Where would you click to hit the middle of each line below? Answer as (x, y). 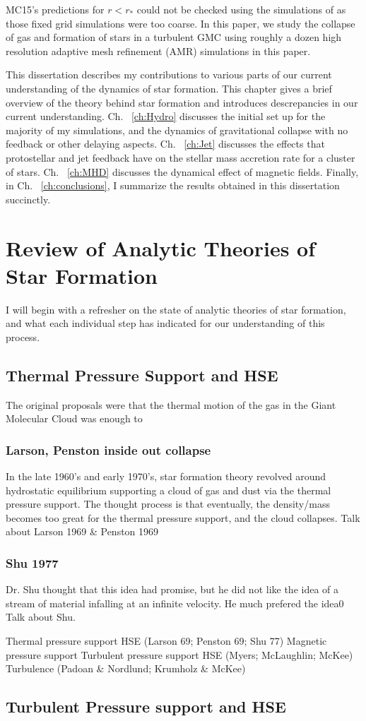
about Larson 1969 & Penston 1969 (82, 531)
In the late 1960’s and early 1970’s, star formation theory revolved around (166, 476)
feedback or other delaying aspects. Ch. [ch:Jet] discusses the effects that (165, 144)
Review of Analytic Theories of (161, 248)
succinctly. (28, 199)
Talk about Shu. (41, 617)
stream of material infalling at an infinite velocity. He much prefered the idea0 (175, 603)
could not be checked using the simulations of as (241, 9)
